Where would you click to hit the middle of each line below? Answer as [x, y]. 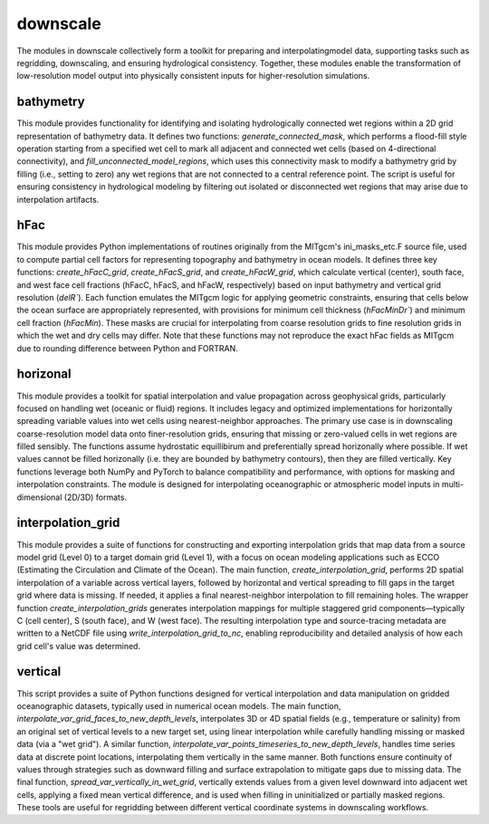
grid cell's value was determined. [78, 646]
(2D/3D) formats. [95, 497]
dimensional [39, 497]
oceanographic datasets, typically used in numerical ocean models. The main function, [179, 705]
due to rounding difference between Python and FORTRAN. [128, 348]
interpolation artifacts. [58, 199]
